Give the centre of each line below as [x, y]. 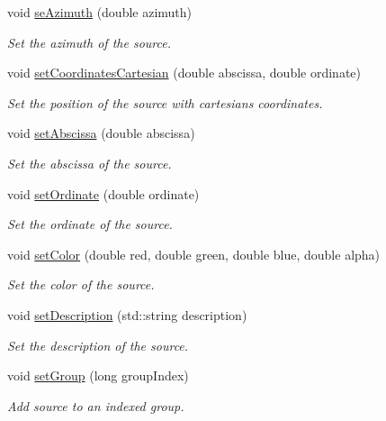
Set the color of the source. [81, 284]
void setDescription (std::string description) [127, 314]
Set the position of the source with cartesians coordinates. [165, 102]
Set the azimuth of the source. [89, 42]
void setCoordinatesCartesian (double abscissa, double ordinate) [184, 73]
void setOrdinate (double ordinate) [103, 193]
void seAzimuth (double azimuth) [100, 12]
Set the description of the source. [98, 345]
